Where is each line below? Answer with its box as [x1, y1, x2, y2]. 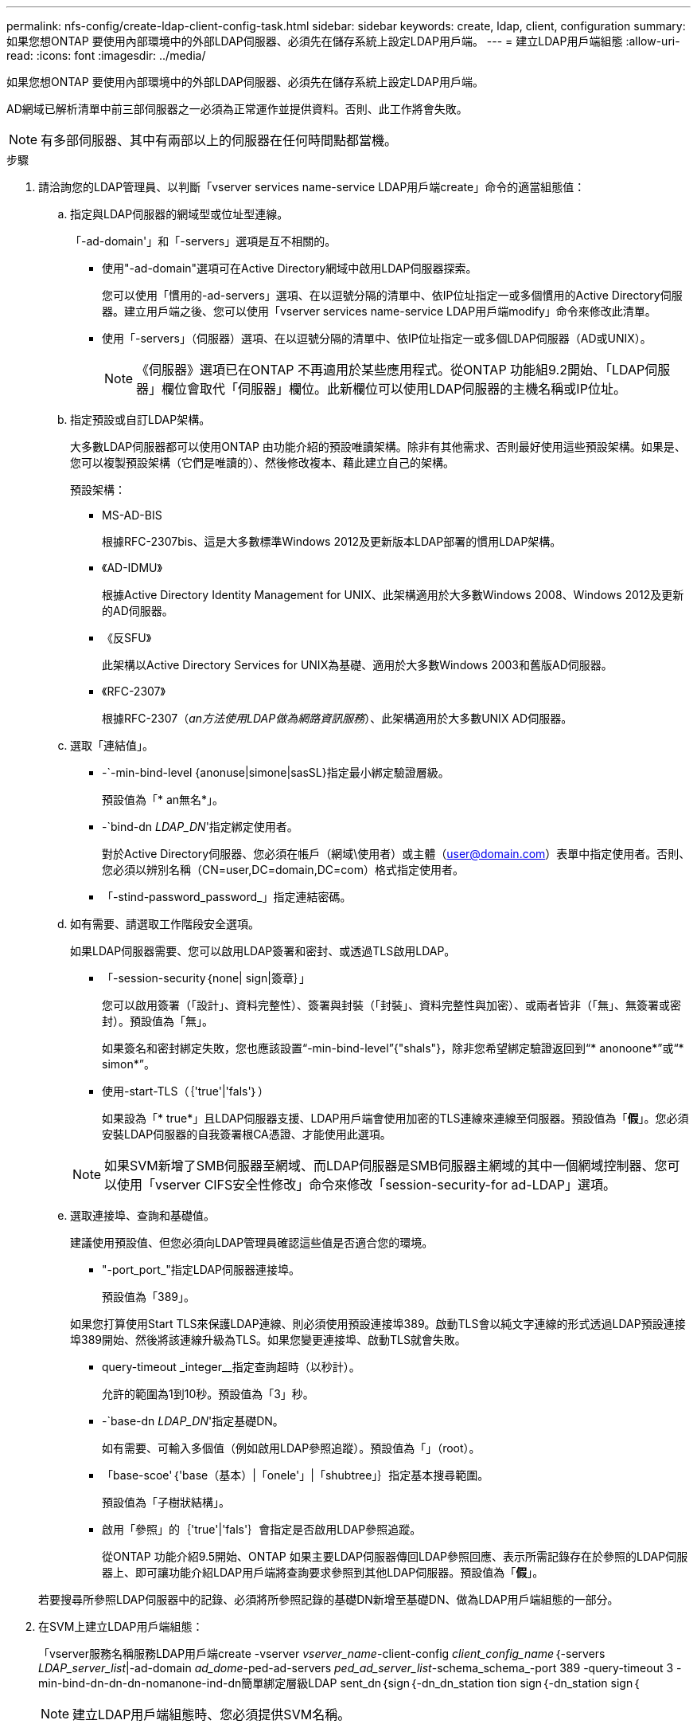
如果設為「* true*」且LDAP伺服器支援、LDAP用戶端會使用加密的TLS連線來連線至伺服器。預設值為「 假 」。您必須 [102, 1111, 689, 1125]
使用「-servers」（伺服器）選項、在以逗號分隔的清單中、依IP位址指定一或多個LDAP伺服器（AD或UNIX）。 [102, 331, 652, 345]
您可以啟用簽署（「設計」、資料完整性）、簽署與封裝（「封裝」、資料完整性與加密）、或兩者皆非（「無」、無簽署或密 [102, 998, 681, 1012]
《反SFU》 [102, 631, 152, 645]
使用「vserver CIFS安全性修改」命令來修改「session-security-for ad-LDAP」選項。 [117, 1177, 616, 1193]
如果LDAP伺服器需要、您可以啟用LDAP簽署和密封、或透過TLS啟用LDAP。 [70, 944, 456, 958]
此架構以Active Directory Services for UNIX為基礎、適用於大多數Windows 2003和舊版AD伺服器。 [102, 658, 613, 672]
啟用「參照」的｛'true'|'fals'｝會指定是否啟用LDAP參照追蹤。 [102, 1522, 422, 1536]
